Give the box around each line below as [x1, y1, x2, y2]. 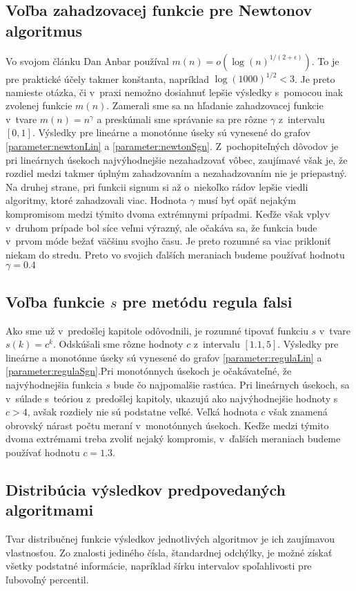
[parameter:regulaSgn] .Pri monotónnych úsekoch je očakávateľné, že [6, 364, 292, 378]
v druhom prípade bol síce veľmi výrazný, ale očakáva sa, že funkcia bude [6, 220, 317, 234]
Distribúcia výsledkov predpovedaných [6, 478, 286, 500]
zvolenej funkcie [6, 98, 72, 113]
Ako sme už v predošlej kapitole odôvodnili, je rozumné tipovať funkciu [6, 323, 308, 337]
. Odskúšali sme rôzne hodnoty [52, 337, 184, 351]
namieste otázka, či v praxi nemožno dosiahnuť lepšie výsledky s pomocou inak [6, 84, 344, 99]
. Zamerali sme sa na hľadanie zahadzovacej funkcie [106, 98, 324, 113]
